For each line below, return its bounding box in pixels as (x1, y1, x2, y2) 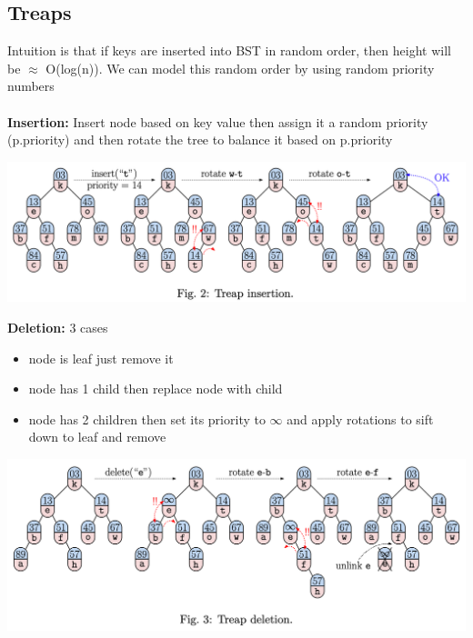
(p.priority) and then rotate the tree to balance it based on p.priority (7, 130, 393, 149)
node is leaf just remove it (28, 348, 174, 367)
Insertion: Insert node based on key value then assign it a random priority (7, 112, 428, 131)
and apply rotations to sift (287, 409, 434, 428)
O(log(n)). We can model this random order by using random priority (45, 58, 435, 77)
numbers (7, 76, 55, 95)
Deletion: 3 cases (7, 317, 108, 336)
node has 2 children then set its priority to (28, 409, 266, 428)
